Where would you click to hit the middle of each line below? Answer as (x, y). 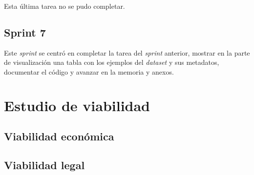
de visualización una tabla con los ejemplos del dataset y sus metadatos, (112, 62)
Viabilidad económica (59, 136)
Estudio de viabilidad (77, 105)
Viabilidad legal (44, 165)
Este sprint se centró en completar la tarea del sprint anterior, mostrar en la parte (127, 52)
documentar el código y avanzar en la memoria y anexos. (89, 71)
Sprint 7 (25, 32)
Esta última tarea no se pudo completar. (64, 6)
